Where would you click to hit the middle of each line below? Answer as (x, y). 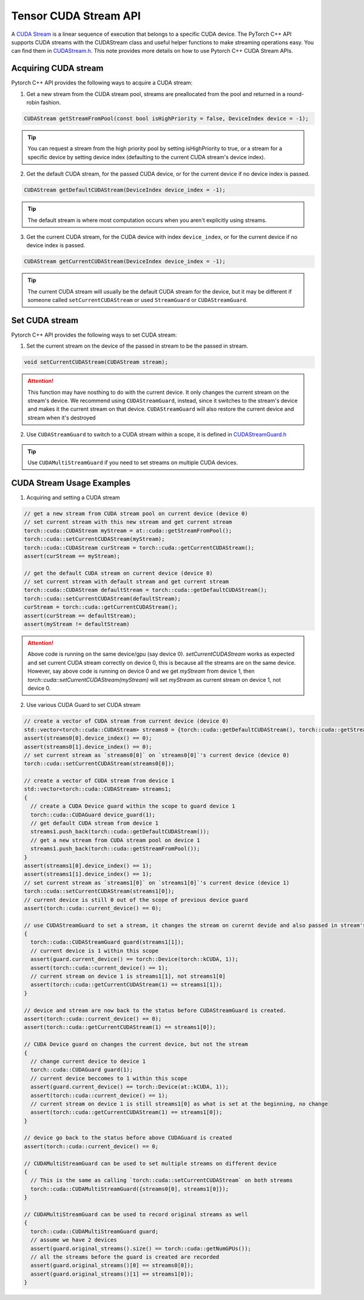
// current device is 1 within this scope (95, 951)
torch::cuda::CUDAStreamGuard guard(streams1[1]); (107, 942)
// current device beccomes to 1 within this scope (109, 1078)
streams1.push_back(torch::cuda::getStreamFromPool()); (115, 849)
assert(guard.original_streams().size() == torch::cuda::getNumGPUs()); (141, 1248)
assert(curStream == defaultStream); (80, 616)
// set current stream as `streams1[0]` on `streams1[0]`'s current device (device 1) (157, 882)
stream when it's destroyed (62, 418)
